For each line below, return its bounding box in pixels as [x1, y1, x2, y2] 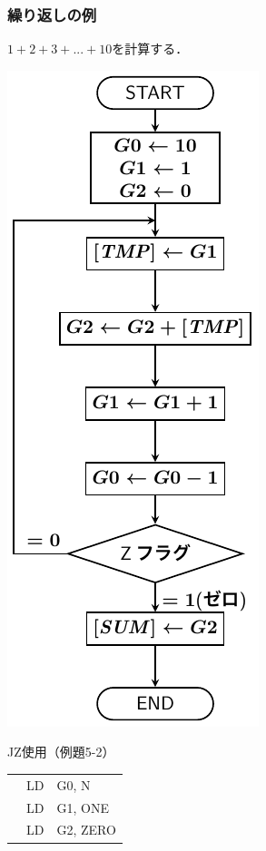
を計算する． [112, 39, 189, 58]
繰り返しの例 [7, 3, 97, 25]
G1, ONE [56, 797, 109, 817]
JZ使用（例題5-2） [7, 742, 115, 761]
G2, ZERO [56, 820, 116, 839]
